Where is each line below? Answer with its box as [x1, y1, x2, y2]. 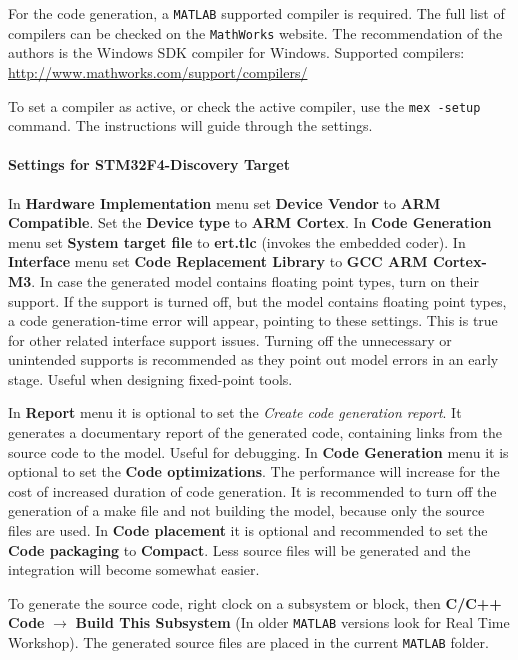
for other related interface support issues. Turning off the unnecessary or [8, 329, 452, 350]
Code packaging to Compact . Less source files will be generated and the [8, 539, 471, 560]
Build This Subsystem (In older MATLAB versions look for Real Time [75, 612, 510, 633]
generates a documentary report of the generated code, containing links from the [8, 422, 502, 443]
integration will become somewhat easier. [8, 559, 260, 580]
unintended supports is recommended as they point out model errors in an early [8, 349, 499, 370]
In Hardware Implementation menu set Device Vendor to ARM [8, 192, 441, 213]
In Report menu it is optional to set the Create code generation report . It [8, 402, 462, 423]
